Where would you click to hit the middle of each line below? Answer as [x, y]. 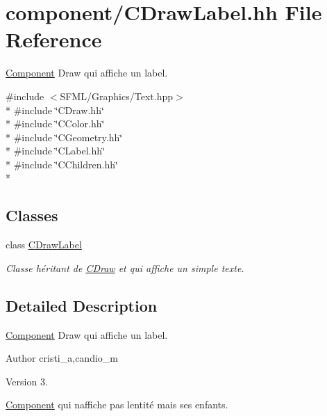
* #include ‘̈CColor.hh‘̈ [55, 123]
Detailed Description [82, 305]
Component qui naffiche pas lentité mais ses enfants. [117, 405]
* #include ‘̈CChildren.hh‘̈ [62, 164]
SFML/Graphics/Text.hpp [116, 96]
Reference [54, 39]
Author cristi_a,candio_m [62, 358]
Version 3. [27, 381]
